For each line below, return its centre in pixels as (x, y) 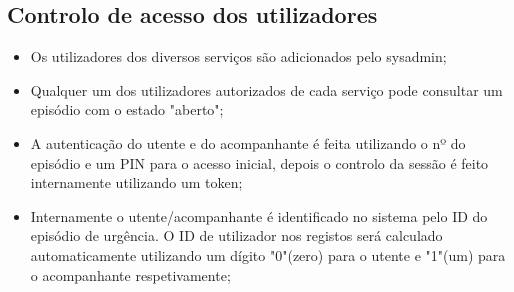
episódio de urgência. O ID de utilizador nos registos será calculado (236, 235)
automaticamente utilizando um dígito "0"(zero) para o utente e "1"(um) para (268, 254)
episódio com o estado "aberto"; (127, 109)
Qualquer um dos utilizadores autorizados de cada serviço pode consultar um (266, 89)
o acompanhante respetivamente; (130, 274)
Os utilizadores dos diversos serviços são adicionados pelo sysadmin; (238, 56)
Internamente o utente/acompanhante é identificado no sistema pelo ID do (259, 215)
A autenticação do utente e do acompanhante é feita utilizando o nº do (248, 142)
